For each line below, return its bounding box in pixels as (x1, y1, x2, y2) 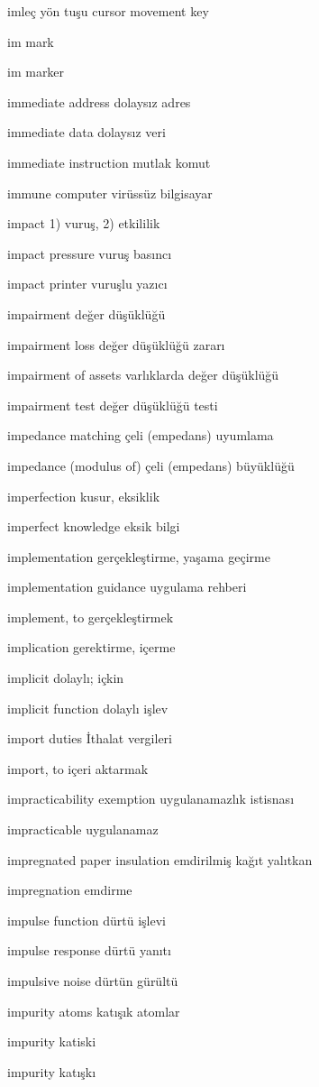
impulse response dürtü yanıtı (7, 941, 171, 960)
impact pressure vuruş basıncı (7, 244, 172, 263)
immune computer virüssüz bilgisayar (7, 183, 213, 202)
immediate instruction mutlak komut (7, 152, 211, 171)
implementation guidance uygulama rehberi (7, 577, 247, 596)
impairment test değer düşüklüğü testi (7, 395, 218, 414)
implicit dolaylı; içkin (7, 668, 124, 687)
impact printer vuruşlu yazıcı (7, 274, 168, 293)
